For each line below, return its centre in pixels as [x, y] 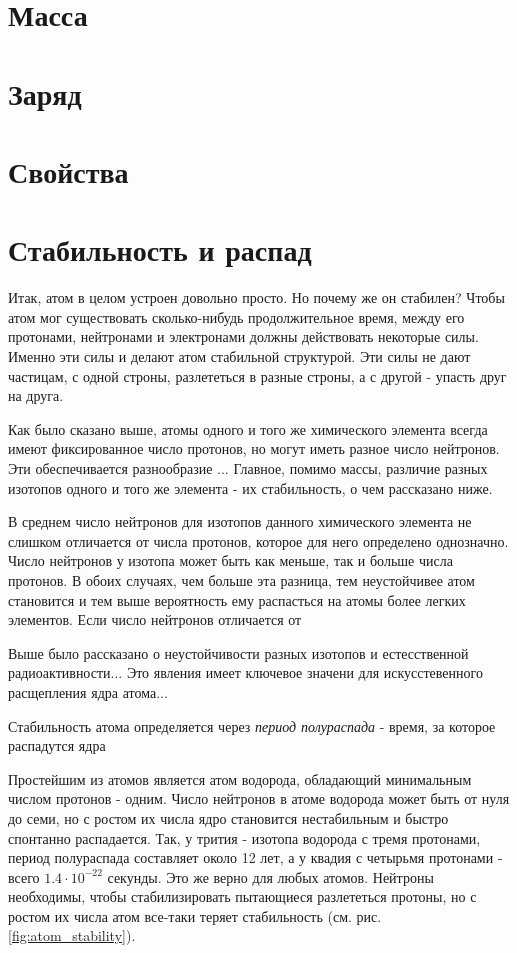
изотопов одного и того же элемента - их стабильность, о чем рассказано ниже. [250, 487]
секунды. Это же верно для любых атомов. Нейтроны [270, 876]
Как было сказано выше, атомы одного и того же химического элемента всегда [248, 428]
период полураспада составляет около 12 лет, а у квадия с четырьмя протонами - [255, 857]
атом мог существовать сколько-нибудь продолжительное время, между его [236, 316]
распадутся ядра [57, 745]
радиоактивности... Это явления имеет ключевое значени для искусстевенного [245, 672]
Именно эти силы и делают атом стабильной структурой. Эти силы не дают [239, 356]
